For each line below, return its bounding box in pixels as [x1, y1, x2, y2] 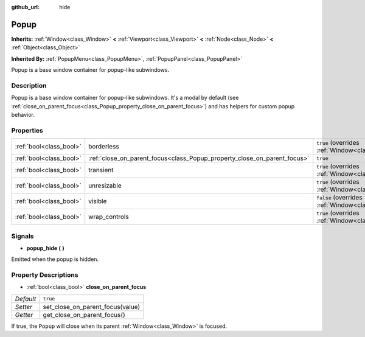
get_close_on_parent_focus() [43, 310, 126, 319]
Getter [15, 310, 33, 319]
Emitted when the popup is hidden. [11, 255, 99, 263]
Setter [15, 302, 33, 311]
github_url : [11, 4, 40, 10]
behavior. [11, 111, 35, 118]
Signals [11, 232, 34, 240]
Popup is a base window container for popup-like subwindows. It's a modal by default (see [11, 94, 239, 102]
